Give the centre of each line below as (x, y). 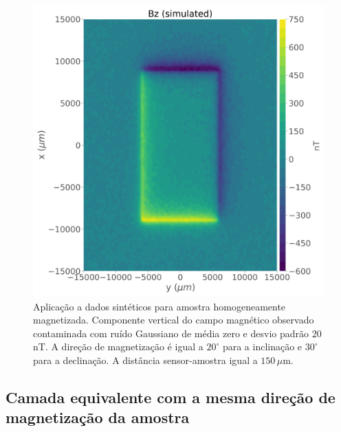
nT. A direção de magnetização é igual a (118, 346)
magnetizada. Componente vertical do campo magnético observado (174, 320)
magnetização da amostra (98, 417)
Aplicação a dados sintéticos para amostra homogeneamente (159, 306)
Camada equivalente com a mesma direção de (170, 397)
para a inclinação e (262, 346)
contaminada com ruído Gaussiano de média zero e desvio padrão (171, 333)
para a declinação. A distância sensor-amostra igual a (145, 360)
